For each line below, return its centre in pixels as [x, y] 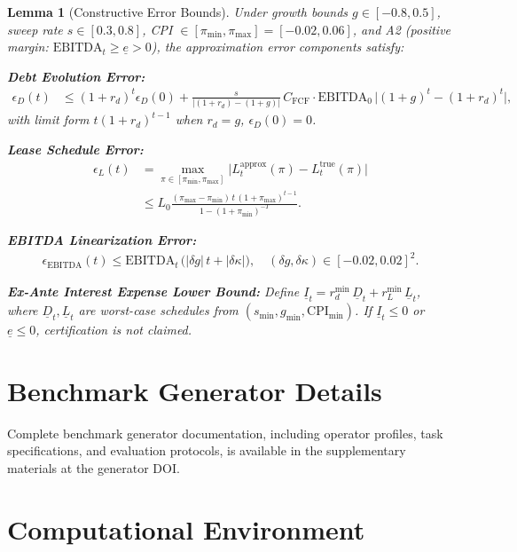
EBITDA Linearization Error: [102, 239]
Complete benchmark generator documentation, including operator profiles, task [225, 433]
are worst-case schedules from [158, 310]
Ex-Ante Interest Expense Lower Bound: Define [153, 292]
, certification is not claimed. [114, 330]
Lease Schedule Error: [75, 149]
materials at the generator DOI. [94, 467]
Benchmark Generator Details [195, 390]
